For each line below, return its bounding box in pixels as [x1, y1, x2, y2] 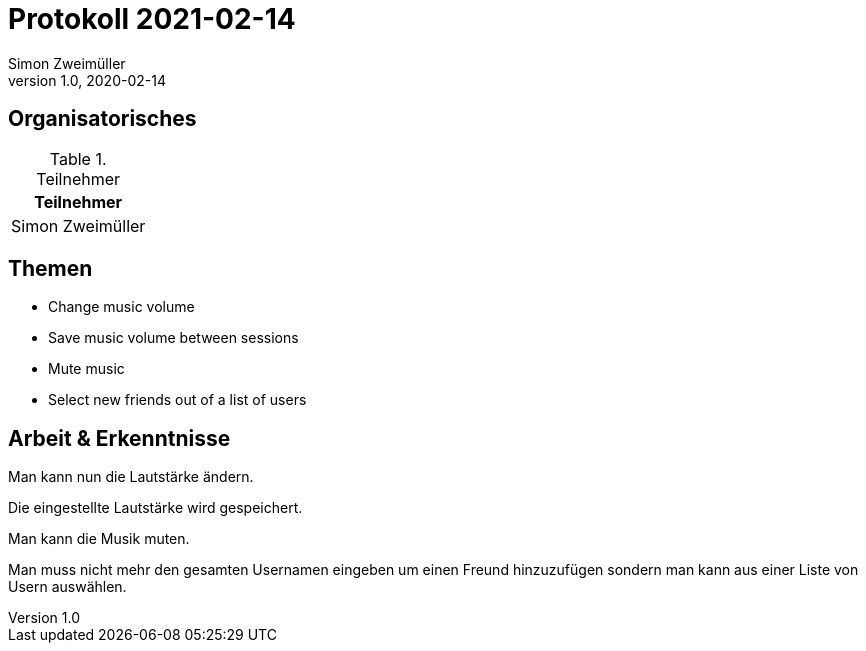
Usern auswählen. [8, 578, 127, 596]
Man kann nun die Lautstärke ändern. [8, 468, 254, 486]
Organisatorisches [8, 106, 197, 132]
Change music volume [48, 298, 195, 316]
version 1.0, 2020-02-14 [8, 71, 166, 89]
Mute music [48, 360, 125, 378]
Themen [8, 256, 93, 282]
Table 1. [49, 148, 107, 169]
